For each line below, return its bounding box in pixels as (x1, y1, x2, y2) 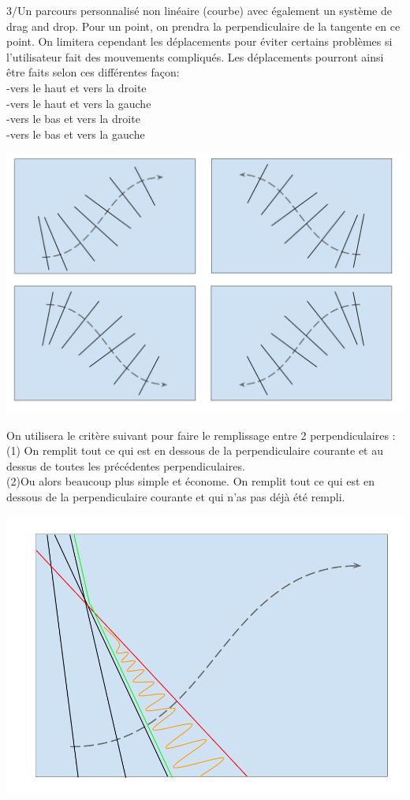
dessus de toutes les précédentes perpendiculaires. (6, 457, 245, 474)
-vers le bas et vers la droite (6, 110, 140, 127)
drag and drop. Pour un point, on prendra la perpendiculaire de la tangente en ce (6, 17, 401, 34)
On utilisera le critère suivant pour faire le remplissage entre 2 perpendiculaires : (6, 426, 396, 443)
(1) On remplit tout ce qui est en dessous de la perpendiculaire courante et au (6, 442, 384, 459)
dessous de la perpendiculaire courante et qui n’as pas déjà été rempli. (6, 489, 345, 505)
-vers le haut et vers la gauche (6, 95, 151, 111)
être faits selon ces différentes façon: (6, 64, 180, 80)
